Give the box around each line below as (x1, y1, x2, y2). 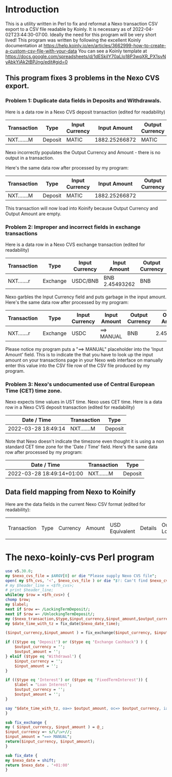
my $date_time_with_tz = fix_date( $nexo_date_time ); (5, 621, 120, 626)
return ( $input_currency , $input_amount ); (5, 739, 95, 744)
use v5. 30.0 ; (5, 568, 33, 574)
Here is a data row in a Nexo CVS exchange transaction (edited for (5, 241, 145, 248)
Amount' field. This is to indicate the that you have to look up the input (5, 351, 154, 357)
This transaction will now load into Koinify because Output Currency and (5, 205, 158, 211)
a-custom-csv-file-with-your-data (5, 48, 77, 54)
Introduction (5, 4, 59, 15)
